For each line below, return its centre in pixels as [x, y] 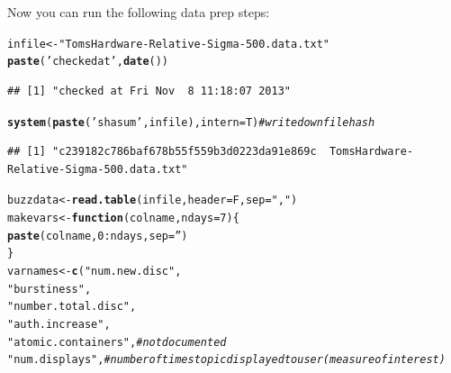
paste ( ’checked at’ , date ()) [88, 62]
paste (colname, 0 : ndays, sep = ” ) [98, 236]
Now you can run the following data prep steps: [139, 12]
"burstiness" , [50, 289]
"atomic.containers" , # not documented [117, 342]
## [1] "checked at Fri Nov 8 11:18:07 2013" [149, 91]
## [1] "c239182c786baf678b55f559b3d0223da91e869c [162, 152]
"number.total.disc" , [72, 307]
